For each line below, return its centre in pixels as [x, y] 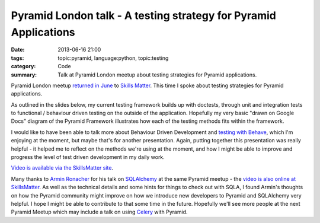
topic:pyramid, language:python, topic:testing [113, 58]
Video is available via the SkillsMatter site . [62, 168]
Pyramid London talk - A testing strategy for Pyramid [144, 15]
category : [23, 66]
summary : [24, 75]
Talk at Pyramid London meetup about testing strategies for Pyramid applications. [157, 75]
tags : [17, 58]
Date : [18, 50]
